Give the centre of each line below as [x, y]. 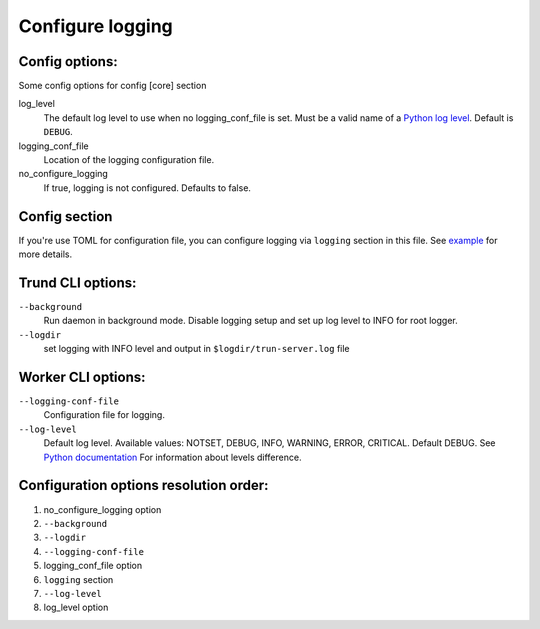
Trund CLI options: [77, 282]
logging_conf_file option [93, 566]
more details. [45, 254]
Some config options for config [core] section [112, 86]
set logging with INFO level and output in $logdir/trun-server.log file [196, 349]
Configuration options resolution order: [143, 485]
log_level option [76, 607]
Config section [65, 216]
